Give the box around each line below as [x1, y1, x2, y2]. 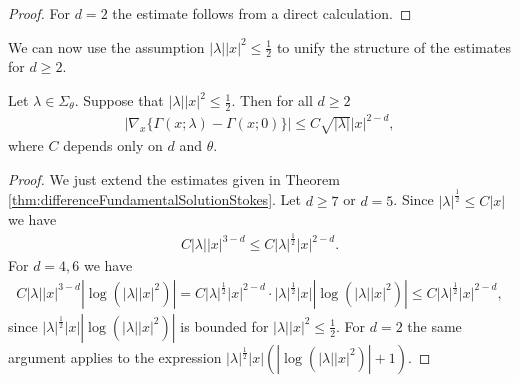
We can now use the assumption [8, 36, 205, 57]
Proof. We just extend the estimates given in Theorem [8, 168, 340, 189]
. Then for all [231, 90, 313, 111]
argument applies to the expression [8, 346, 222, 367]
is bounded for [180, 315, 269, 336]
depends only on [63, 135, 163, 156]
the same [407, 315, 462, 336]
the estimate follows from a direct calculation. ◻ [112, 3, 412, 23]
